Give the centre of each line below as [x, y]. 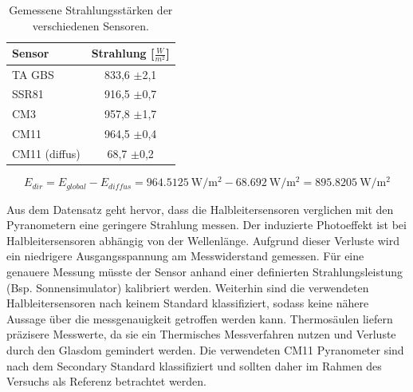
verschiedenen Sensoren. [90, 25]
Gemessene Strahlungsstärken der [91, 10]
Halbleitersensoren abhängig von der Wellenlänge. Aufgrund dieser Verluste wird [203, 240]
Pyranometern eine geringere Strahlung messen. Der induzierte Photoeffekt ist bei [206, 225]
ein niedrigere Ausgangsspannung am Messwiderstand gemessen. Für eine [185, 256]
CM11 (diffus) [46, 153]
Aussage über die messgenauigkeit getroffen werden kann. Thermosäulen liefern [200, 318]
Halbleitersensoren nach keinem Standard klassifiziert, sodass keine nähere [188, 303]
